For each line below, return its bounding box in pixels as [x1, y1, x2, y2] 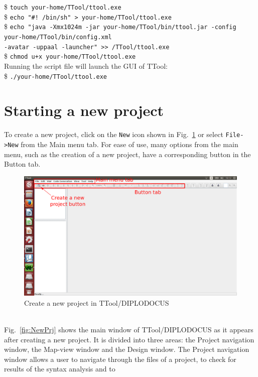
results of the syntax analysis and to [4, 363, 115, 374]
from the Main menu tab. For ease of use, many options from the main [21, 139, 238, 149]
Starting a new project [4, 100, 164, 120]
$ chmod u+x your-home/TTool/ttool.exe [4, 51, 136, 61]
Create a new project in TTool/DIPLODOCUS [24, 297, 169, 308]
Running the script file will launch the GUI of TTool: [4, 60, 168, 71]
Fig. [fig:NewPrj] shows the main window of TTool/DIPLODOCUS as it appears [4, 324, 253, 335]
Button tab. [4, 159, 41, 169]
